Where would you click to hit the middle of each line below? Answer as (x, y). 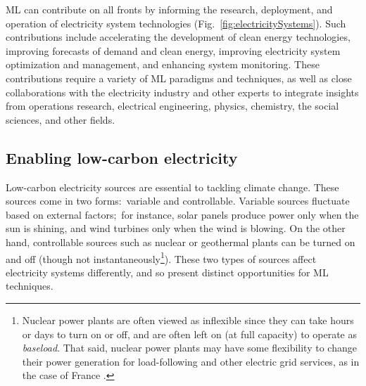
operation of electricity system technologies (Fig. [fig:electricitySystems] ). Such (176, 23)
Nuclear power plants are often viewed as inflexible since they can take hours (188, 320)
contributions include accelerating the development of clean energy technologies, (178, 37)
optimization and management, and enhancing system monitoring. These (163, 64)
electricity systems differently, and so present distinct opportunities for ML (167, 272)
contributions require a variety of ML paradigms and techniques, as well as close (179, 78)
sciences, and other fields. (61, 119)
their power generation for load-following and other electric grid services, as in (191, 361)
